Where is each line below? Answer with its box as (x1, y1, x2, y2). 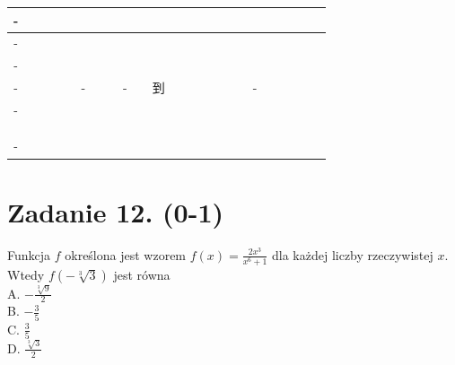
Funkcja (7, 245, 51, 264)
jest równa (113, 265, 171, 283)
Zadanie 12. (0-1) (7, 193, 223, 230)
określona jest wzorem (65, 245, 187, 264)
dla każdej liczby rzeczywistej (271, 245, 433, 264)
